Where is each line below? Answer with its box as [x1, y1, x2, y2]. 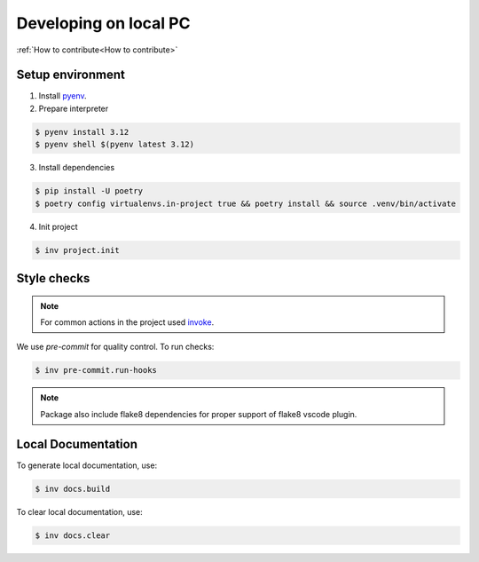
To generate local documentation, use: [16, 460, 158, 471]
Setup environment [16, 67, 126, 83]
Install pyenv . [38, 91, 88, 101]
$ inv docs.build [35, 484, 111, 494]
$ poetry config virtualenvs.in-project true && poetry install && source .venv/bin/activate [35, 198, 457, 209]
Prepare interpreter [38, 103, 109, 114]
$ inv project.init [35, 245, 120, 255]
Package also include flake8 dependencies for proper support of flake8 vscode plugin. [40, 408, 357, 419]
